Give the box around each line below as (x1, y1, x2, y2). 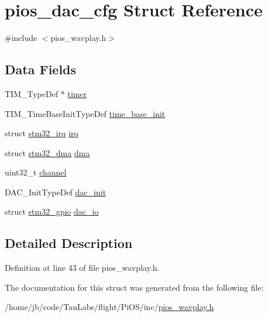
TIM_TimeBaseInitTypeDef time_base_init (5, 107, 166, 119)
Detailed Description (5, 234, 133, 252)
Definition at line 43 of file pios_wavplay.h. (5, 261, 160, 274)
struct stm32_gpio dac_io (5, 205, 99, 218)
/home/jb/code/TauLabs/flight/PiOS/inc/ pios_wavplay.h (5, 301, 214, 313)
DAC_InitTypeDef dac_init (5, 185, 106, 198)
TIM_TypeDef (5, 87, 59, 99)
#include (5, 32, 37, 44)
